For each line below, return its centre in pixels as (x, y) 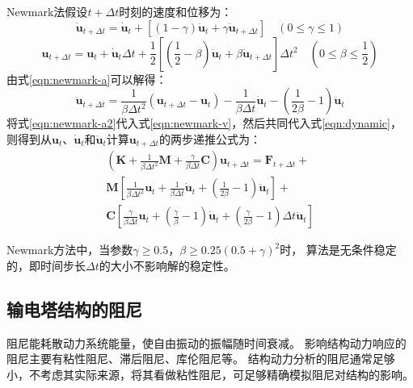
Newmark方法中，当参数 (70, 250)
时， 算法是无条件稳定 (338, 250)
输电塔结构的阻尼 (74, 309)
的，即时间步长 (46, 265)
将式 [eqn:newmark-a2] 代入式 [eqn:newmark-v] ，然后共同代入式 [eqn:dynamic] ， (204, 123)
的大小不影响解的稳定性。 (167, 265)
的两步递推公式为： (210, 138)
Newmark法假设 (47, 11)
